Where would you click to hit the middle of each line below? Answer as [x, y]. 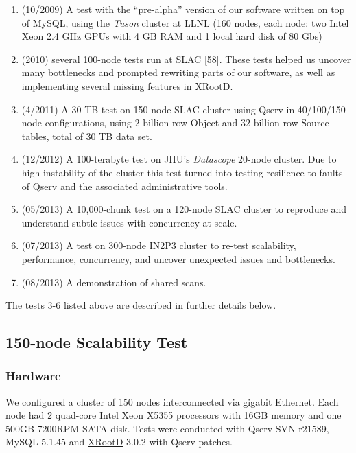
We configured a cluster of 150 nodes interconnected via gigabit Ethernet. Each [172, 401]
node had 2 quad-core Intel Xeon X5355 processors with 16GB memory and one [174, 415]
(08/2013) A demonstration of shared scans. [114, 282]
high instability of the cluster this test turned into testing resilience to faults [182, 172]
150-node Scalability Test [97, 342]
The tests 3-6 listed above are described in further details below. [141, 305]
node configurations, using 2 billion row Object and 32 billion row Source [175, 123]
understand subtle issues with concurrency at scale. [129, 222]
